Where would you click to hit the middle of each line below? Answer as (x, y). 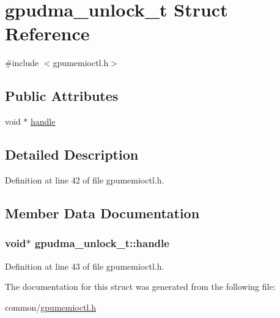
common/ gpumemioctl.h (50, 307)
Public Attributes (62, 96)
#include (22, 63)
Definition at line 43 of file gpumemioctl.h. (85, 266)
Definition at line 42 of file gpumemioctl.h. (85, 179)
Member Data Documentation (102, 213)
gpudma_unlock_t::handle (102, 243)
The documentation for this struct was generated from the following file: (140, 287)
